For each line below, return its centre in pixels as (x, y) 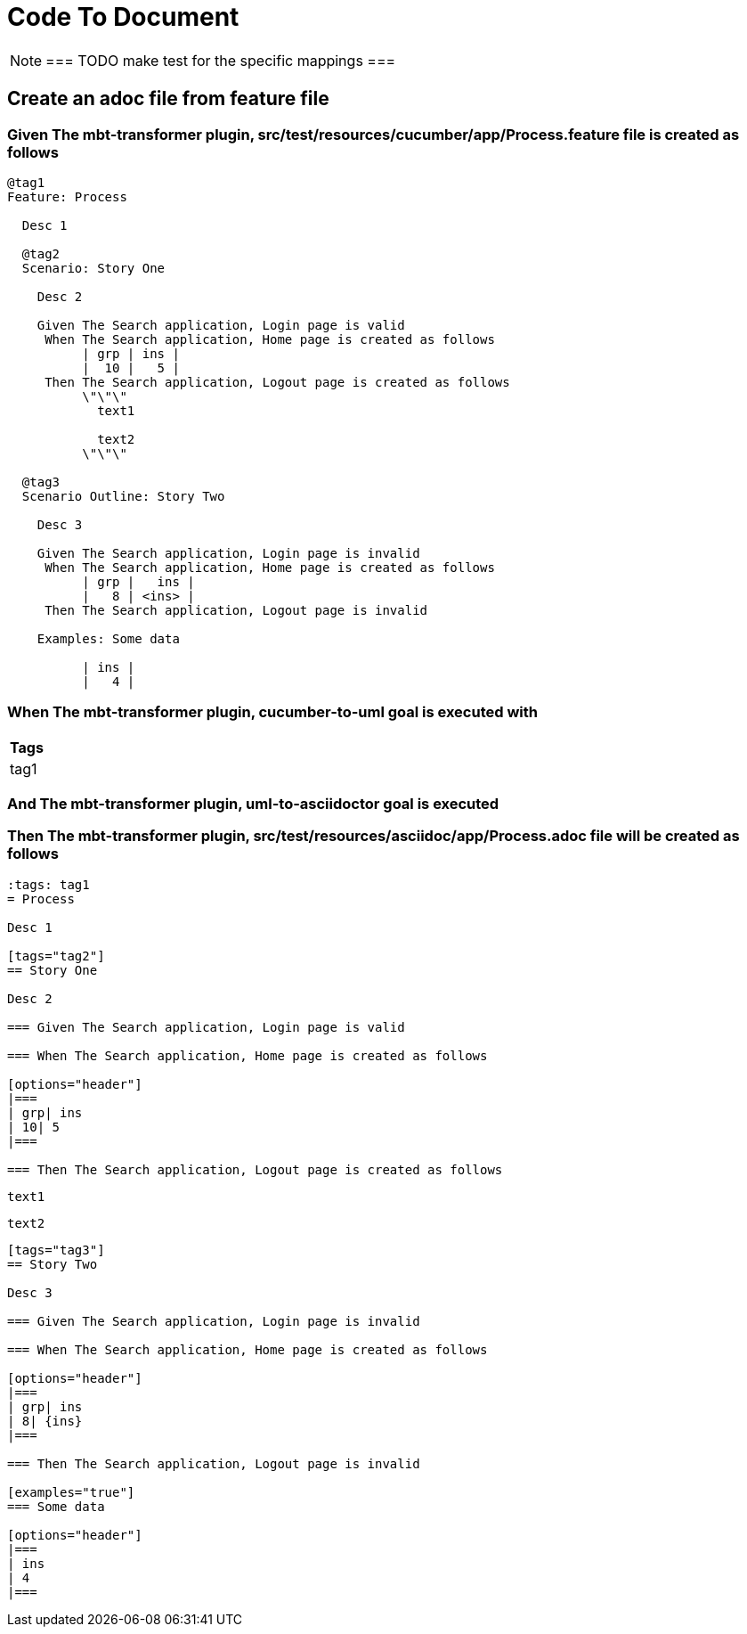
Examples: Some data (108, 638)
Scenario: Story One (93, 268)
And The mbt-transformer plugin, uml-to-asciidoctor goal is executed (253, 804)
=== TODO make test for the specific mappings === (221, 60)
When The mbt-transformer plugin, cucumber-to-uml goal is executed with (272, 712)
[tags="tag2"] (56, 956)
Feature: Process (67, 196)
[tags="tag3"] (56, 1250)
